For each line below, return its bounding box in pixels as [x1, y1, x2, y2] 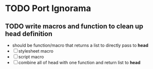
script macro [18, 54, 44, 59]
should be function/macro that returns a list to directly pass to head [12, 42, 149, 48]
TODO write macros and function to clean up [5, 22, 143, 30]
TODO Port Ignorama [5, 3, 91, 14]
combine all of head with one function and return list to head [18, 60, 141, 65]
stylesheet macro [18, 48, 54, 54]
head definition [5, 29, 53, 38]
